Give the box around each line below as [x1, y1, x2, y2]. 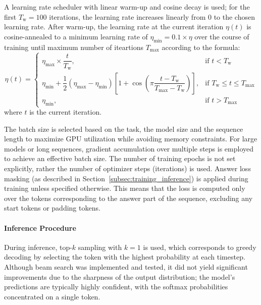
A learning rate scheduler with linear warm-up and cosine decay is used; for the [4, 2, 250, 12]
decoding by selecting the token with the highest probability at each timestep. [4, 251, 245, 262]
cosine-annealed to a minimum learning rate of [4, 31, 148, 41]
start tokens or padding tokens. [4, 202, 100, 213]
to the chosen [214, 11, 255, 22]
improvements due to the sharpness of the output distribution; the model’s [4, 271, 235, 282]
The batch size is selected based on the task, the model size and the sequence [4, 123, 243, 134]
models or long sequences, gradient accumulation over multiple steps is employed [4, 143, 254, 154]
